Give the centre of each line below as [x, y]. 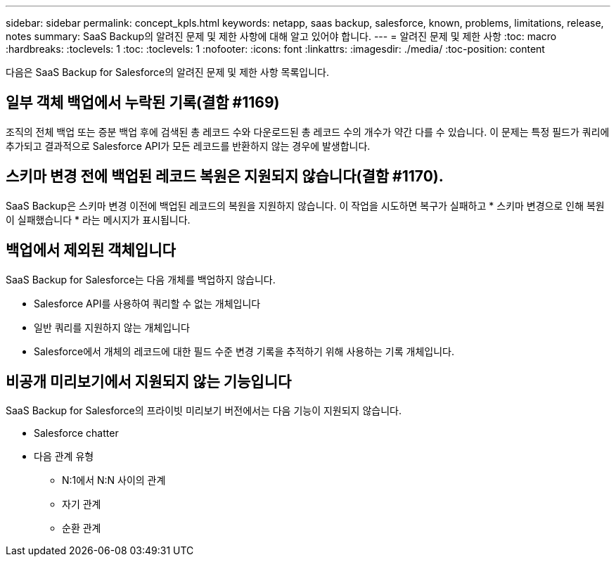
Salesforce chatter [76, 433]
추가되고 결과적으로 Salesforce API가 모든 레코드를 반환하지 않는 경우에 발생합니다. [188, 146]
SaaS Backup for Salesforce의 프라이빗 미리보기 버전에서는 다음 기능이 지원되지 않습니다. [204, 411]
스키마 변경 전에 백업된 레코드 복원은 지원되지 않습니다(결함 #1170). [225, 177]
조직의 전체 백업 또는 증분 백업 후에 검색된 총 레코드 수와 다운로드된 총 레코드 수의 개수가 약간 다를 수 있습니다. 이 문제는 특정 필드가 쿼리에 [308, 132]
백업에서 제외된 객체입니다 [91, 250]
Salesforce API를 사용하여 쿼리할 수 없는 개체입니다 [147, 303]
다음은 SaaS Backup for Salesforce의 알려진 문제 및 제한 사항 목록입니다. [167, 72]
